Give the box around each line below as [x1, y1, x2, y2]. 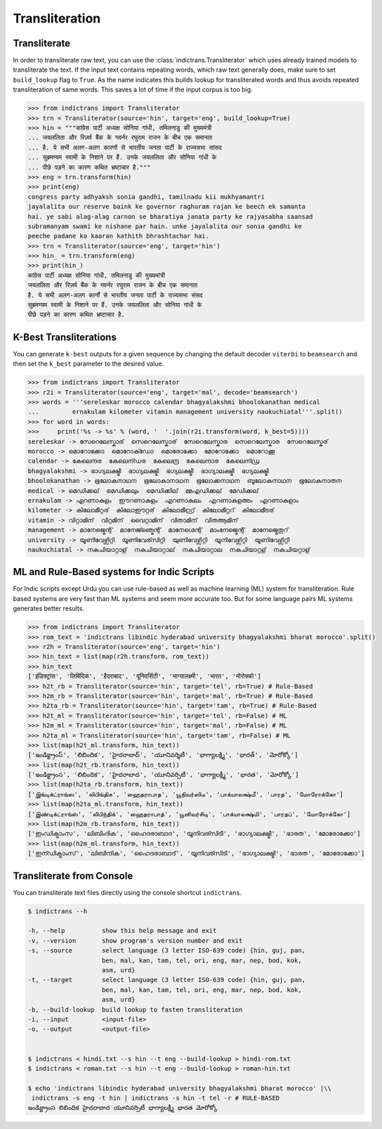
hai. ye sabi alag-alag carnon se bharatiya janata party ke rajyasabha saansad [27, 212, 313, 221]
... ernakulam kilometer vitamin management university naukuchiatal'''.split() [27, 408, 343, 416]
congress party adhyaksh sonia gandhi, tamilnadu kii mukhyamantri [27, 193, 265, 200]
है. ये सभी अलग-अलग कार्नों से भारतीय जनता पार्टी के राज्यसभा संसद [27, 291, 203, 299]
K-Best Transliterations [13, 331, 117, 343]
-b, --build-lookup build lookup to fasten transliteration [27, 1005, 243, 1014]
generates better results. [13, 605, 84, 613]
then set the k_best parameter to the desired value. [13, 359, 164, 368]
